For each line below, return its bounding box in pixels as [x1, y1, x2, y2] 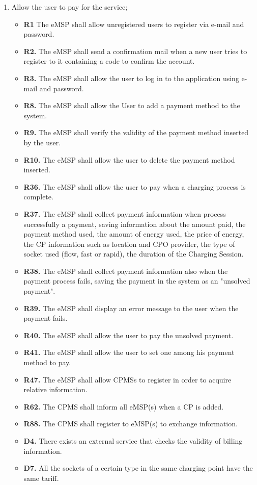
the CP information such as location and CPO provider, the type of [23, 238, 235, 249]
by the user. [23, 137, 61, 147]
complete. [23, 191, 53, 202]
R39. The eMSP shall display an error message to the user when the [23, 302, 239, 313]
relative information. [23, 384, 88, 395]
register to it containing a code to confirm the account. [23, 56, 195, 66]
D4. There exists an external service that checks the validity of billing [23, 436, 243, 446]
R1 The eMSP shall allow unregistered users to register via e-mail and [23, 18, 244, 29]
